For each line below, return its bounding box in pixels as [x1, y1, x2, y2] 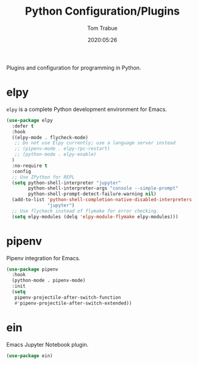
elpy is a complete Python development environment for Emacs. [6, 105, 168, 113]
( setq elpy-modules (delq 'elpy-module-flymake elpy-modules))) [12, 213, 179, 220]
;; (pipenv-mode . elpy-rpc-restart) [14, 146, 111, 152]
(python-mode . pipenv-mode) [12, 277, 86, 284]
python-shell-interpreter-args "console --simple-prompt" [28, 185, 179, 191]
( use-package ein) [6, 352, 53, 359]
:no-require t [12, 163, 48, 169]
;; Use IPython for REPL [12, 174, 75, 180]
